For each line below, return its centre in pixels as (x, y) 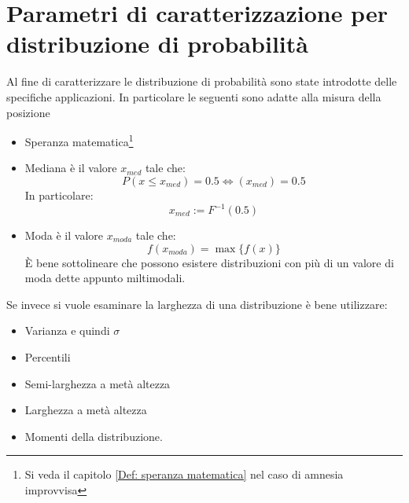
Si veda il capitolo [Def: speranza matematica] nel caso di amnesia (184, 474)
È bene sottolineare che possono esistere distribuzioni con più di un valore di (209, 262)
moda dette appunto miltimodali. (105, 278)
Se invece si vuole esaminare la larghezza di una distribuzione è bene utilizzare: (197, 304)
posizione (28, 112)
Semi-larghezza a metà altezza (98, 383)
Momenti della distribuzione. (94, 436)
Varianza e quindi (67, 330)
